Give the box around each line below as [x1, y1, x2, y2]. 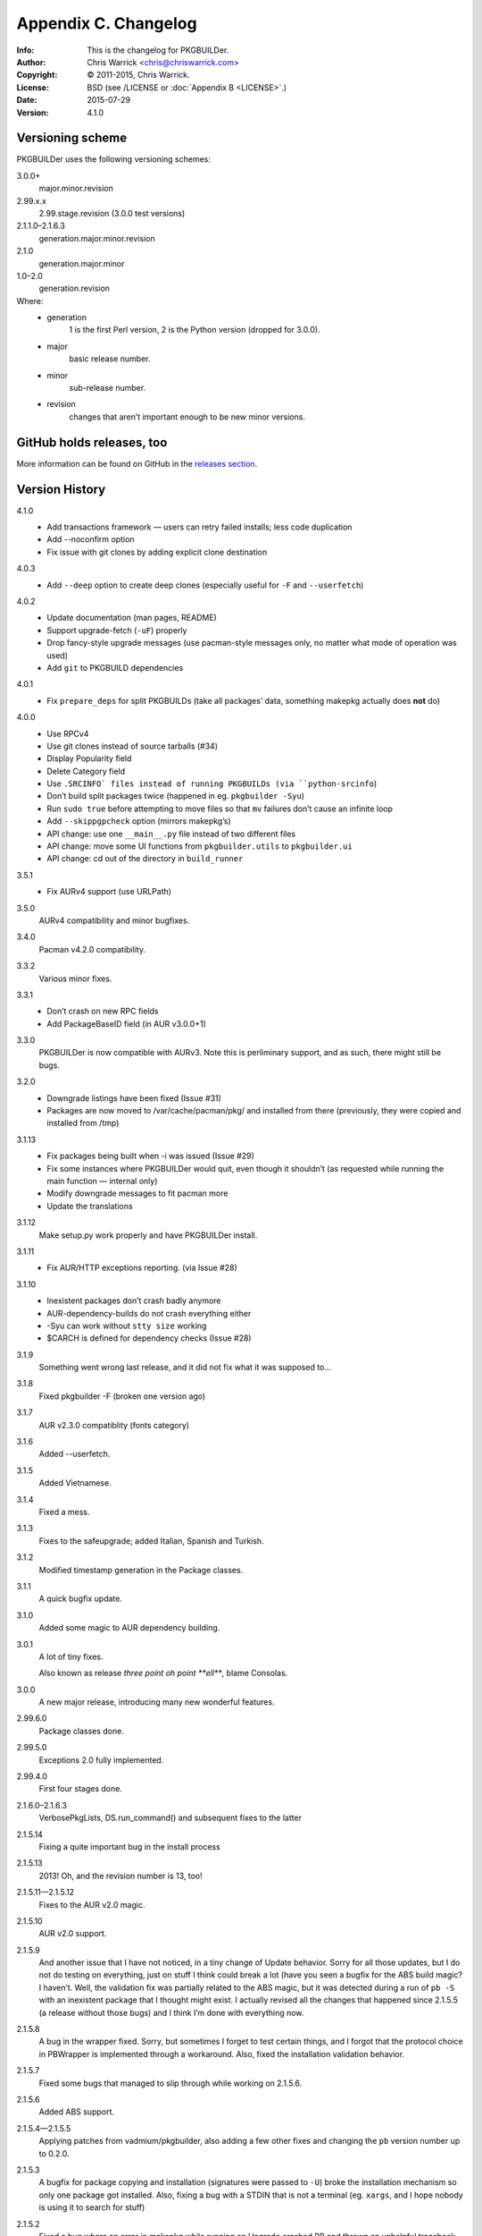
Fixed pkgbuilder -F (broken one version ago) [38, 1391, 206, 1402]
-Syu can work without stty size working [46, 1320, 207, 1331]
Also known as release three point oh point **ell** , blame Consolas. [38, 1668, 288, 1679]
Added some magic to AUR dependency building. [38, 1622, 220, 1633]
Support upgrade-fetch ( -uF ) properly [46, 624, 187, 635]
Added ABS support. [38, 2106, 115, 2117]
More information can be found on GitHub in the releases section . [16, 458, 258, 469]
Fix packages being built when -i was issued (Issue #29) [46, 1150, 254, 1162]
